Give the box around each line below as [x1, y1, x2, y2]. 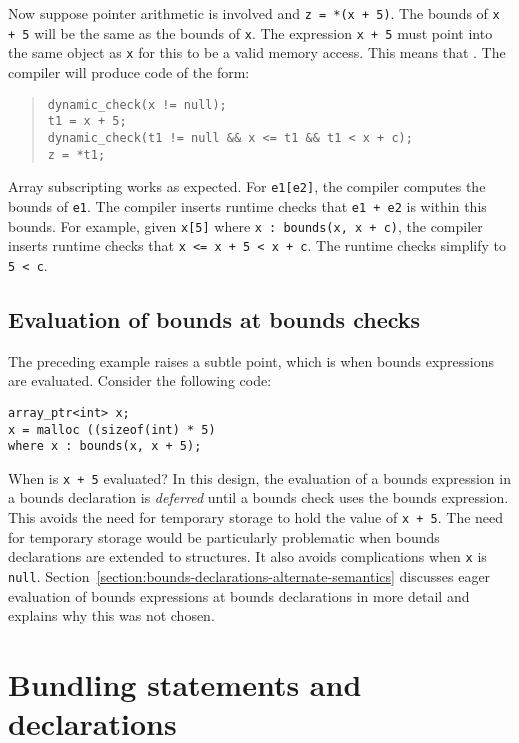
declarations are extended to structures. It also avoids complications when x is [8, 546, 487, 567]
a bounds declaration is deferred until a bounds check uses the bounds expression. [8, 487, 509, 508]
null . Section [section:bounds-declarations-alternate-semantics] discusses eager [8, 565, 491, 586]
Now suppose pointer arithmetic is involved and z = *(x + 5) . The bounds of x [8, 3, 500, 23]
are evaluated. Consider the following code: [8, 370, 272, 391]
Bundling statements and [8, 664, 362, 705]
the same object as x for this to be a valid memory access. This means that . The [8, 42, 506, 63]
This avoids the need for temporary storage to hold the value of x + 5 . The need [8, 507, 504, 528]
